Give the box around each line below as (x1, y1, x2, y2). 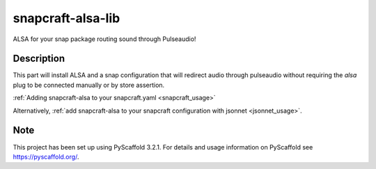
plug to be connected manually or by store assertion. (13, 81, 165, 89)
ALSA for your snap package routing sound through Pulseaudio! (13, 35, 196, 43)
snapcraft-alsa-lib (13, 10, 120, 26)
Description (13, 53, 65, 65)
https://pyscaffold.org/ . (13, 152, 79, 161)
